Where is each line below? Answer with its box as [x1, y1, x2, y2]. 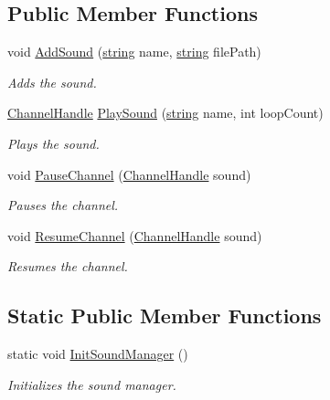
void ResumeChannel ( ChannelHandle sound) [7, 226, 262, 245]
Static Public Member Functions [7, 301, 322, 330]
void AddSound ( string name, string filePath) [7, 42, 261, 61]
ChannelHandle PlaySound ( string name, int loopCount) [7, 103, 324, 122]
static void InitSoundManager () [7, 344, 188, 363]
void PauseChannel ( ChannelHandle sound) [7, 164, 251, 184]
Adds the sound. [7, 72, 97, 91]
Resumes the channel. [7, 257, 128, 276]
